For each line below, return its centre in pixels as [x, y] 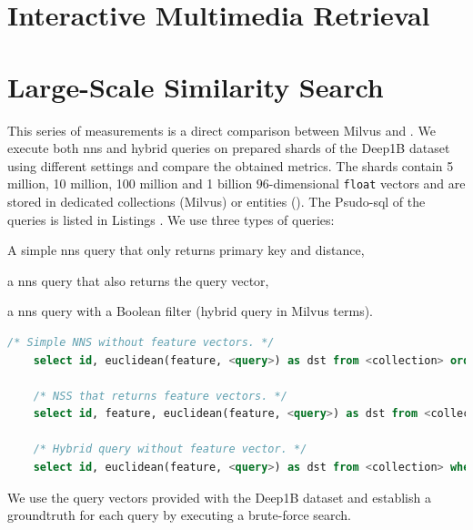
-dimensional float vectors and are [367, 183]
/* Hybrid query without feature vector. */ [170, 449]
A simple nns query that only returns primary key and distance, [186, 250]
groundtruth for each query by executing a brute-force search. [179, 515]
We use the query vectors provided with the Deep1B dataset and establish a [219, 497]
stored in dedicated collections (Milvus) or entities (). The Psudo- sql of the [216, 201]
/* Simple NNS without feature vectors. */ [141, 342]
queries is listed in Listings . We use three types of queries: [171, 219]
